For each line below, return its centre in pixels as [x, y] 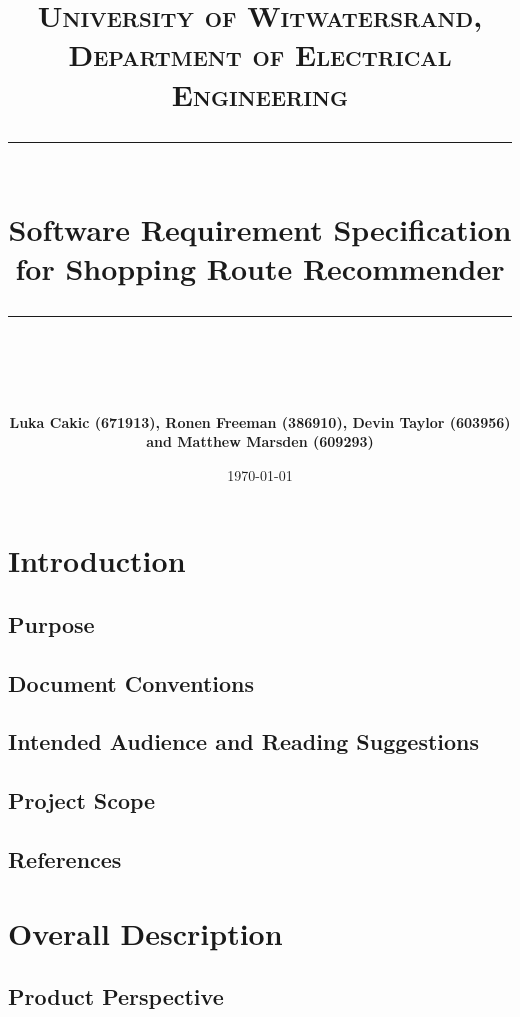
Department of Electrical [260, 54]
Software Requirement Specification [260, 228]
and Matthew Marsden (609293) [260, 441]
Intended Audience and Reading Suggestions [244, 741]
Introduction [97, 560]
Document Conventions [131, 682]
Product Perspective [116, 996]
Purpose [51, 623]
